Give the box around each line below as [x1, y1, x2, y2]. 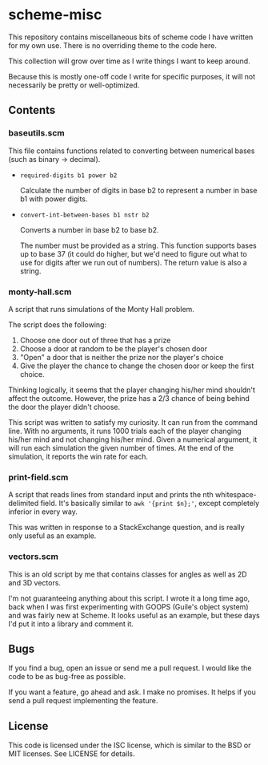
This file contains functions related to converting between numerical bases [8, 146, 255, 156]
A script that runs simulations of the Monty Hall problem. [8, 304, 194, 314]
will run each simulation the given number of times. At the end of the [8, 443, 234, 452]
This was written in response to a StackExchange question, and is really [8, 523, 246, 532]
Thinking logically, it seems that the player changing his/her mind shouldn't [8, 385, 256, 395]
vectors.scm [8, 551, 58, 562]
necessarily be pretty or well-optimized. [8, 80, 140, 90]
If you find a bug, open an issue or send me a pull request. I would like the [8, 663, 252, 673]
